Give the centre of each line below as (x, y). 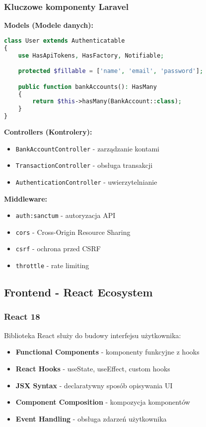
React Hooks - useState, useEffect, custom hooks (93, 368)
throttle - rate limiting (52, 265)
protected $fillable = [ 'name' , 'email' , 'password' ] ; (111, 71)
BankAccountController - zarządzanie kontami (87, 148)
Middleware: (26, 198)
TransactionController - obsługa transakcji (84, 165)
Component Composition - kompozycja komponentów (103, 402)
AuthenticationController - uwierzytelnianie (86, 181)
